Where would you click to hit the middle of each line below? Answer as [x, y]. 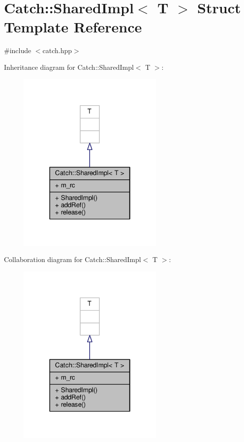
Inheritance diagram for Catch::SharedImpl [69, 67]
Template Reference [73, 27]
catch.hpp [57, 50]
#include [18, 50]
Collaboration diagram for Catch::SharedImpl [73, 259]
